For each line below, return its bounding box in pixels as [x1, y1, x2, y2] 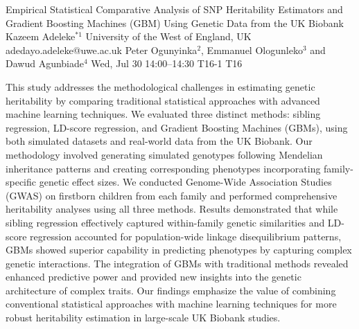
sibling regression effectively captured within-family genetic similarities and [6, 215, 325, 229]
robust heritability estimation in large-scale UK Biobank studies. [6, 310, 281, 325]
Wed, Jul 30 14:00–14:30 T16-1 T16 [91, 56, 243, 71]
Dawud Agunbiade [6, 56, 84, 71]
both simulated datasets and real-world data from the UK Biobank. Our [6, 134, 313, 148]
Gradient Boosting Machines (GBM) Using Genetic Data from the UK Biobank [6, 15, 344, 30]
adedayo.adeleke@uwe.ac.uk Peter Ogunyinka [6, 42, 198, 57]
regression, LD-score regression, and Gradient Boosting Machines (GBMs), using [6, 120, 348, 134]
